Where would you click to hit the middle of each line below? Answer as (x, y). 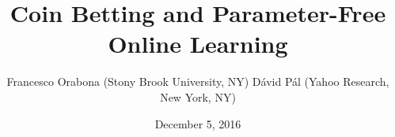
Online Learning (198, 44)
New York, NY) (198, 96)
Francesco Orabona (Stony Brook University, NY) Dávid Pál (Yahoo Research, (198, 81)
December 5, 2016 (198, 123)
